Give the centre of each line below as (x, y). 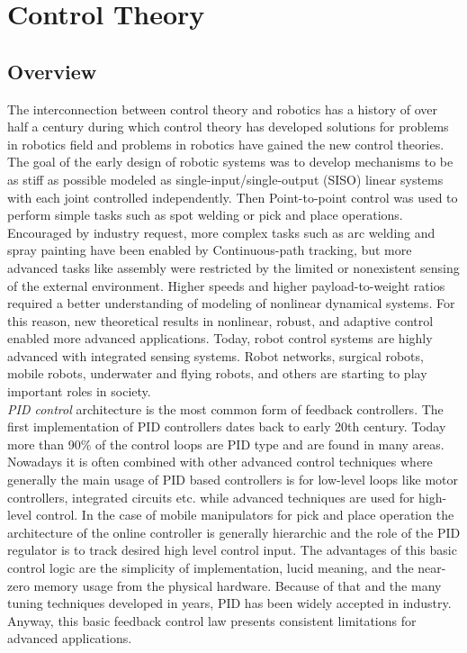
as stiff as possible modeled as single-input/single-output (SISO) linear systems (225, 179)
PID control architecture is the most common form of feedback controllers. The (225, 408)
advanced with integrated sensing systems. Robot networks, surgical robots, (216, 355)
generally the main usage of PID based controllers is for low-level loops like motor (233, 480)
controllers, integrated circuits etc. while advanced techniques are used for (211, 497)
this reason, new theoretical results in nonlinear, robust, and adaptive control (220, 320)
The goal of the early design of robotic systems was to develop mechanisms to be (230, 162)
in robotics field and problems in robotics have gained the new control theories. (226, 144)
